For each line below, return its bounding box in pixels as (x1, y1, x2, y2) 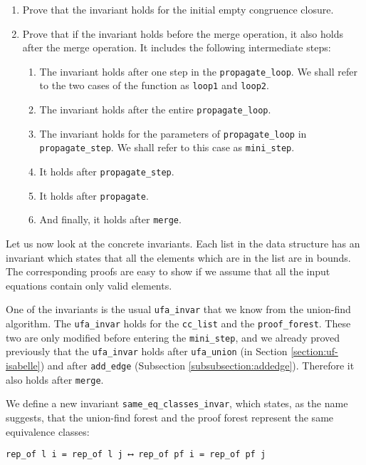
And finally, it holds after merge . (39, 212, 182, 227)
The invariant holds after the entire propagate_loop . (39, 102, 271, 117)
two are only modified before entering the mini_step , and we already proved (6, 329, 340, 344)
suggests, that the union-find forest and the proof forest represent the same (6, 410, 334, 424)
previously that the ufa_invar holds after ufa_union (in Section (6, 344, 288, 359)
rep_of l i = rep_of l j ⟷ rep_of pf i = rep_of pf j (6, 449, 266, 460)
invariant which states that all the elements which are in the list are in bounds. (6, 250, 351, 265)
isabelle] (6, 358, 41, 373)
